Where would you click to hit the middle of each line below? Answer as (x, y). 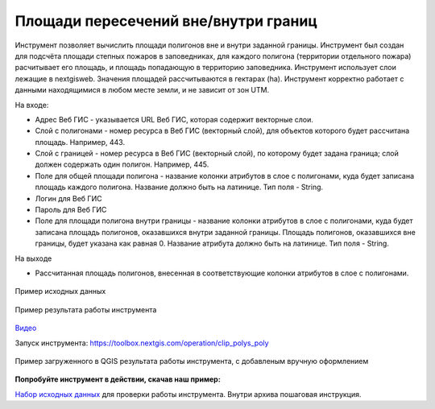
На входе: (32, 105)
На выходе (33, 258)
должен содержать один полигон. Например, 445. (122, 164)
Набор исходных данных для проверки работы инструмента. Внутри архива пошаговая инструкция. (188, 394)
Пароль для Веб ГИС (71, 210)
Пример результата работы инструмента (86, 309)
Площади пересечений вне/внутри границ (166, 21)
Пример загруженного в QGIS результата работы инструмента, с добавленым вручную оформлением (192, 361)
